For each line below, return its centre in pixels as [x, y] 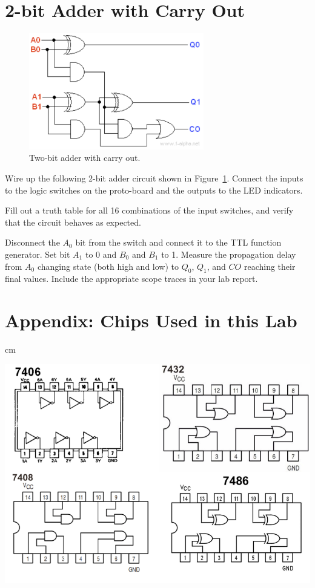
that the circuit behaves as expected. [73, 222]
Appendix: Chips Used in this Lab [151, 320]
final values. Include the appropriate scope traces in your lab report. [131, 279]
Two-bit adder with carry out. [85, 158]
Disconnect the [32, 242]
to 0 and [101, 254]
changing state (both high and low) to [108, 266]
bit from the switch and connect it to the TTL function [178, 242]
